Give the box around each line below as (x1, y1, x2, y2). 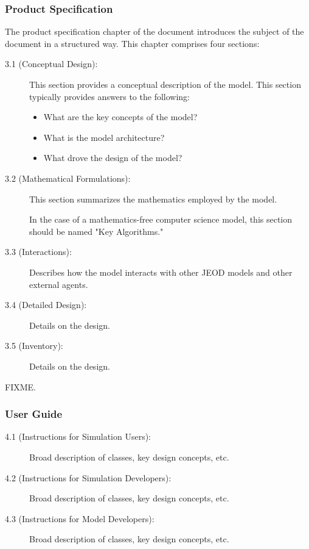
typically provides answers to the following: (29, 90, 190, 102)
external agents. (29, 278, 88, 290)
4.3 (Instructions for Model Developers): (5, 512, 154, 525)
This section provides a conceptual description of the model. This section (29, 78, 301, 90)
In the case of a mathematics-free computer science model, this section (29, 213, 293, 226)
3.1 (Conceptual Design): (5, 57, 98, 70)
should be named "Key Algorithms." (29, 224, 164, 237)
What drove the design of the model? (43, 151, 182, 164)
